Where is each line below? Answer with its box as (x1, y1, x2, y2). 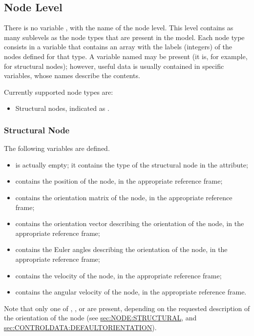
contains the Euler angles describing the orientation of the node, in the (15, 244, 228, 254)
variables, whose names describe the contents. (4, 70, 140, 81)
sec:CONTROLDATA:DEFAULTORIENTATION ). (4, 322, 157, 332)
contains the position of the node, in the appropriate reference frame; (15, 176, 223, 186)
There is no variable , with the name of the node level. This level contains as (4, 22, 233, 33)
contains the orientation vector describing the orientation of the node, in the (15, 218, 244, 229)
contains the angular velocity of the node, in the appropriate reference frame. (15, 287, 247, 297)
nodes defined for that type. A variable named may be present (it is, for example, (4, 51, 248, 61)
